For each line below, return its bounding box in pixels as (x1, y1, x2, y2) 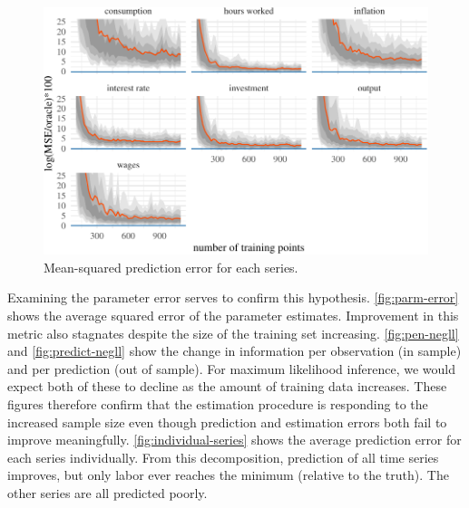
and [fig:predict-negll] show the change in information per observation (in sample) (7, 341, 462, 360)
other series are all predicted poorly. (7, 483, 208, 502)
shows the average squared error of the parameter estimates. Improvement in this (7, 305, 459, 324)
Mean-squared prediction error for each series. (44, 257, 298, 276)
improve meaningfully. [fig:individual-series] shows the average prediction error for (7, 430, 462, 449)
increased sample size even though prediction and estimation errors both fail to (7, 412, 447, 431)
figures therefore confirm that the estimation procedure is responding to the (7, 394, 428, 413)
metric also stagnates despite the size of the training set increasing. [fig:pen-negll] (7, 323, 459, 342)
